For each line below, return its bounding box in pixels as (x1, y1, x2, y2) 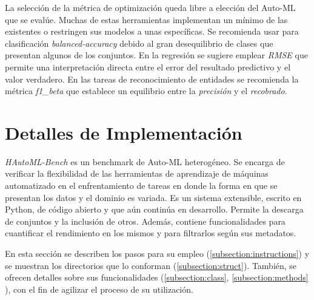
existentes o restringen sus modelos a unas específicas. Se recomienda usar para (5, 25, 299, 38)
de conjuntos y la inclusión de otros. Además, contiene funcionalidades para (5, 214, 286, 227)
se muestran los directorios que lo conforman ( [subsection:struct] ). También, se (5, 259, 297, 271)
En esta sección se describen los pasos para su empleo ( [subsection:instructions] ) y (5, 247, 310, 260)
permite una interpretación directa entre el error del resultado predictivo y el (5, 60, 291, 73)
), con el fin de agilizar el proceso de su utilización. (5, 282, 193, 295)
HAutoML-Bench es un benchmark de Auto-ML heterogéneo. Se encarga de (5, 155, 285, 168)
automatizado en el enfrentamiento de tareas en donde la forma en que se (5, 179, 278, 192)
